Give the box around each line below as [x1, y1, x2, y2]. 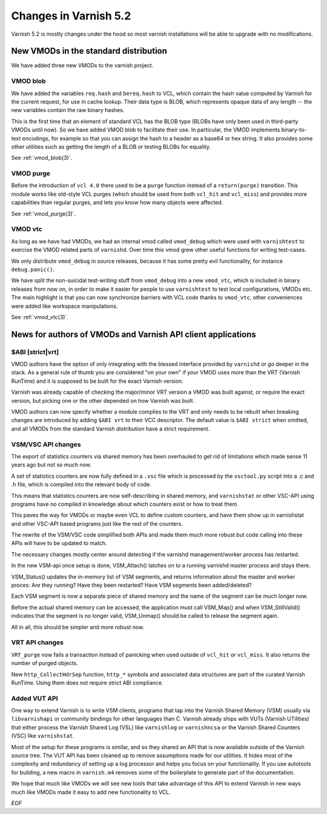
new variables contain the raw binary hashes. [11, 107, 125, 114]
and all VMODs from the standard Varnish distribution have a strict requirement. [11, 425, 210, 432]
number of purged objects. [11, 660, 78, 667]
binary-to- [281, 126, 307, 133]
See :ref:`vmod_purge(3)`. [11, 210, 76, 217]
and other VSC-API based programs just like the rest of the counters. [11, 520, 183, 527]
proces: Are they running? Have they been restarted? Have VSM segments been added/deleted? [11, 581, 252, 589]
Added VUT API [11, 694, 58, 703]
